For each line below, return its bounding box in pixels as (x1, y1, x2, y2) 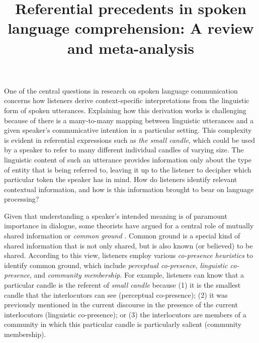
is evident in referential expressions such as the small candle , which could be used (4, 134, 255, 145)
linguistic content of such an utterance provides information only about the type (4, 154, 251, 164)
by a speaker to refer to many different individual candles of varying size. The (4, 144, 244, 155)
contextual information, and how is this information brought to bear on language (4, 184, 254, 194)
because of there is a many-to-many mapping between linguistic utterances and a (4, 115, 254, 125)
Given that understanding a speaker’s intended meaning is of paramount (4, 210, 227, 221)
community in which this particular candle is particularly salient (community (4, 319, 242, 329)
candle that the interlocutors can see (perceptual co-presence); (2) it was (4, 289, 228, 300)
